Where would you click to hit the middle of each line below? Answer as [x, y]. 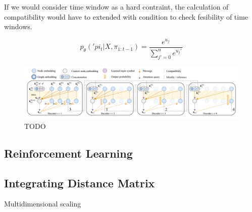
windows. [18, 26]
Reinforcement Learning [68, 153]
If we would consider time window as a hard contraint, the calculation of [116, 7]
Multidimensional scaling [43, 204]
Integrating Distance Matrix [80, 183]
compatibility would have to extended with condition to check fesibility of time [126, 16]
